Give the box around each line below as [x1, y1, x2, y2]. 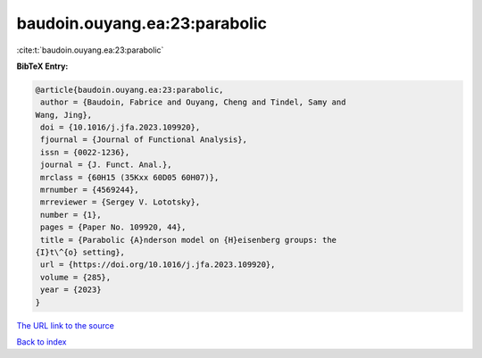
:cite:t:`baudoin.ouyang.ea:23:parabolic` [16, 45, 164, 55]
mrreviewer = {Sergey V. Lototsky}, [40, 197, 201, 207]
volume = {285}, [40, 272, 112, 282]
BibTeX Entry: [16, 61, 69, 71]
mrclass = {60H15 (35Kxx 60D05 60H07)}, [40, 172, 220, 182]
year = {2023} [40, 285, 102, 295]
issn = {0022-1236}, [40, 147, 130, 157]
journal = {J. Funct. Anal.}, [40, 160, 173, 170]
